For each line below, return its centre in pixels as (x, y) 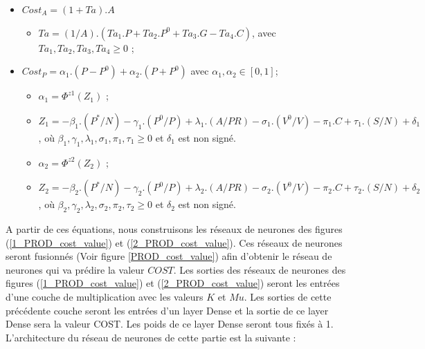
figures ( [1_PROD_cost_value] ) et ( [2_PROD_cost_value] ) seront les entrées (173, 283)
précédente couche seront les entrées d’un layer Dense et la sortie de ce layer (167, 310)
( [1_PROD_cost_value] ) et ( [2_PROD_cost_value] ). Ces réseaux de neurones (174, 242)
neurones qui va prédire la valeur (75, 269)
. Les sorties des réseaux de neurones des (260, 269)
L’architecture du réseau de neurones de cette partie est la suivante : (151, 337)
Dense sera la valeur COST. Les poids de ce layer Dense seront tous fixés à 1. (170, 324)
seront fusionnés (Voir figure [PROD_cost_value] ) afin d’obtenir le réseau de (169, 256)
